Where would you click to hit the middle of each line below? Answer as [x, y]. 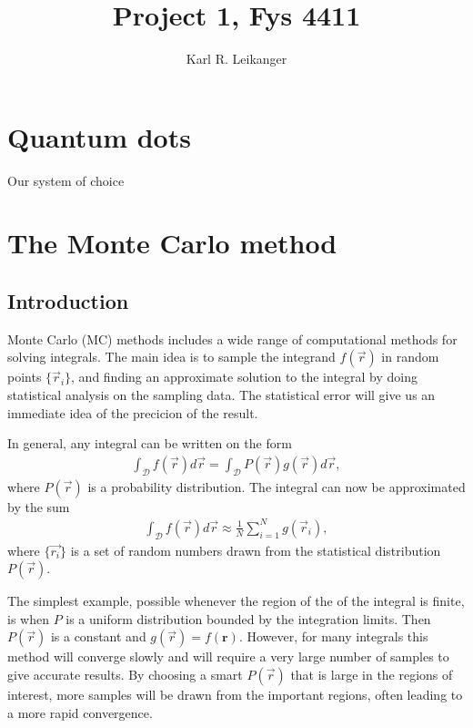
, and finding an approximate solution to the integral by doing [244, 377]
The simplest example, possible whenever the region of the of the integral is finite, [236, 601]
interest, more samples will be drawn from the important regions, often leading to [235, 694]
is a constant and [98, 636]
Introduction [68, 301]
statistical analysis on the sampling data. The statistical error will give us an [221, 395]
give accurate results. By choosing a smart [125, 674]
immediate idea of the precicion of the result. [133, 412]
